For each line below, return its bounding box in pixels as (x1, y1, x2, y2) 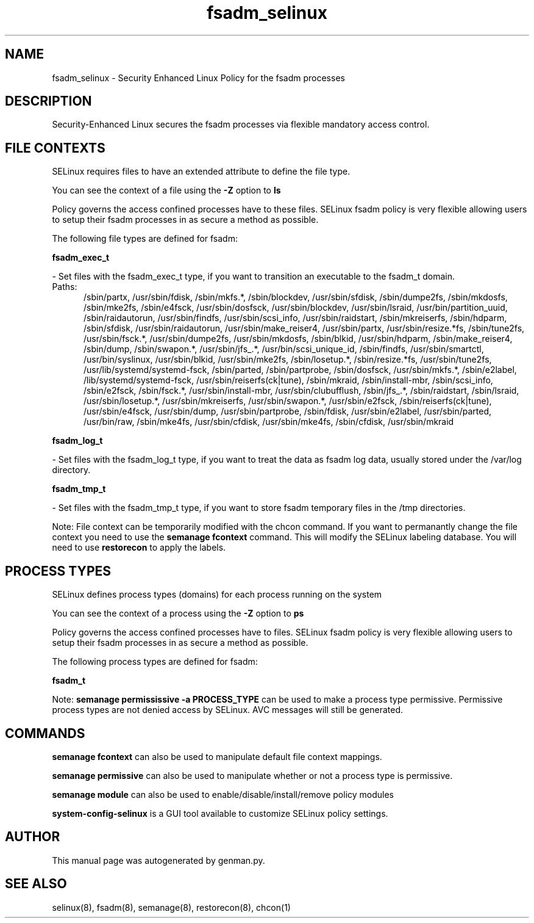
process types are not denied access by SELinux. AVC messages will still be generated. (52, 704, 404, 715)
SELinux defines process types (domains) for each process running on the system (52, 589, 382, 600)
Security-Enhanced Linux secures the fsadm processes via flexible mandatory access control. (52, 119, 430, 130)
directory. (52, 465, 91, 476)
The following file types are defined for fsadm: (52, 233, 238, 244)
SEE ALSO (5, 876, 67, 892)
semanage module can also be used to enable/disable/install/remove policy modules (52, 789, 394, 800)
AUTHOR (5, 829, 60, 845)
